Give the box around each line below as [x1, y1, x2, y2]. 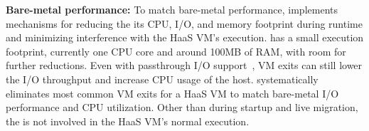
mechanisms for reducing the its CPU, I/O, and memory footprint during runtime [6, 16, 363, 31]
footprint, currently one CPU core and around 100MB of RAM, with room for [6, 43, 346, 58]
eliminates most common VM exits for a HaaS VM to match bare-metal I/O [6, 85, 339, 100]
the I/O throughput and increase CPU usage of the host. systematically [6, 71, 319, 86]
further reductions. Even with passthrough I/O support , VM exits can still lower [6, 58, 363, 73]
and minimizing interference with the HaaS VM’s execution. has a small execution [6, 30, 364, 45]
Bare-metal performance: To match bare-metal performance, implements [6, 2, 338, 16]
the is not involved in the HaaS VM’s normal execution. [6, 113, 250, 128]
